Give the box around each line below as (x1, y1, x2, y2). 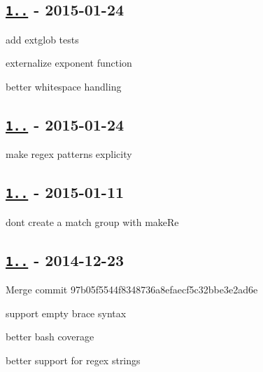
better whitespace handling (6, 79, 122, 93)
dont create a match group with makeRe (6, 214, 179, 229)
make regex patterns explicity (6, 147, 132, 161)
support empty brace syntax (6, 305, 127, 320)
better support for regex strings (6, 352, 141, 367)
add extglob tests (6, 32, 79, 46)
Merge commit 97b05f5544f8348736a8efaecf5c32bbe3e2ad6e (6, 282, 258, 297)
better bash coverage (6, 329, 94, 344)
